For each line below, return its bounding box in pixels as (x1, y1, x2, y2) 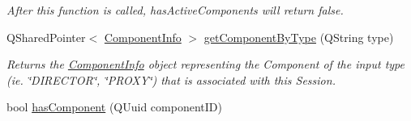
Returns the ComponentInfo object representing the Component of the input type (6, 56, 405, 73)
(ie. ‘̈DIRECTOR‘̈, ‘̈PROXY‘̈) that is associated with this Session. (6, 71, 336, 88)
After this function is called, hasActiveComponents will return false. (6, 2, 344, 18)
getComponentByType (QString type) (203, 28, 394, 45)
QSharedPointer (6, 28, 86, 45)
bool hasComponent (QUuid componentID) (6, 98, 222, 115)
